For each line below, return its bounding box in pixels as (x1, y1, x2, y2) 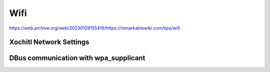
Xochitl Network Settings (9, 38, 89, 46)
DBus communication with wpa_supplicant (9, 54, 145, 62)
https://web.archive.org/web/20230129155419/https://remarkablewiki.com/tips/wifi (9, 25, 180, 31)
